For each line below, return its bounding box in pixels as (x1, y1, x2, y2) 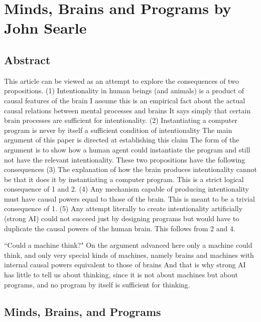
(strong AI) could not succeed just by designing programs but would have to (4, 213, 239, 224)
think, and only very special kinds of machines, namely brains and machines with (4, 249, 254, 260)
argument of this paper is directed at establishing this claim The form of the (4, 134, 239, 145)
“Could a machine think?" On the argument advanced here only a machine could (4, 240, 252, 250)
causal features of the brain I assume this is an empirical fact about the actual (4, 95, 245, 105)
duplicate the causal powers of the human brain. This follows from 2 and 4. (4, 223, 235, 233)
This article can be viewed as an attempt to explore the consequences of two (4, 75, 239, 86)
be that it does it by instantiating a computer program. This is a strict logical (4, 174, 244, 184)
